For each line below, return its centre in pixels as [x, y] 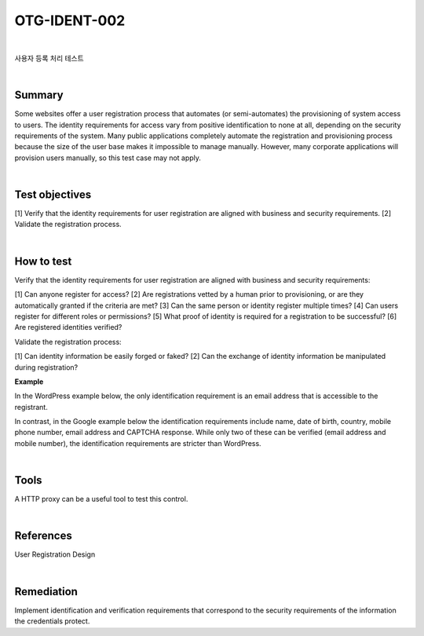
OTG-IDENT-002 [70, 20]
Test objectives [53, 195]
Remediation [46, 592]
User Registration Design [55, 554]
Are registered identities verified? [68, 327]
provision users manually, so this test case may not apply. [108, 158]
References [43, 536]
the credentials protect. [52, 621]
